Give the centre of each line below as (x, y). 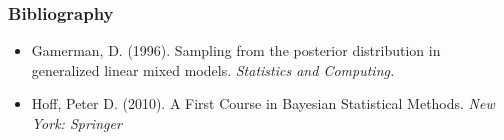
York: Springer (76, 123)
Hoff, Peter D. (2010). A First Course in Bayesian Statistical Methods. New (263, 103)
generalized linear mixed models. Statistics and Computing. (213, 69)
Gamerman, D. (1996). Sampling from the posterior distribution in (236, 50)
